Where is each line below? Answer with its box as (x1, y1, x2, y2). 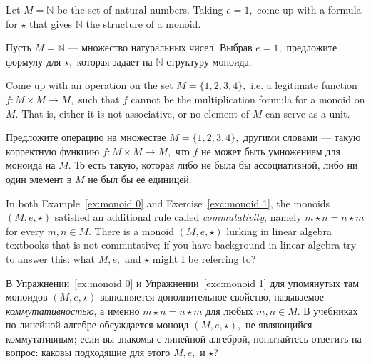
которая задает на (76, 53, 153, 68)
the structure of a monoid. (86, 16, 201, 31)
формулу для (6, 53, 61, 68)
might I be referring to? (152, 251, 256, 266)
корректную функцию (6, 143, 100, 158)
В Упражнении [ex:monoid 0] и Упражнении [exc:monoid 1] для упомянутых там (6, 275, 360, 290)
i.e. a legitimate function (250, 78, 357, 93)
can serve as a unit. (265, 105, 350, 120)
